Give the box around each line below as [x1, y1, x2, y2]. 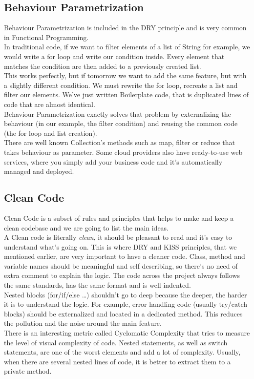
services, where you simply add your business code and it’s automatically [4, 156, 223, 167]
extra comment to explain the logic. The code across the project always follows [4, 270, 240, 280]
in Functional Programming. [4, 32, 89, 42]
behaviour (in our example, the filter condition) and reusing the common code [4, 118, 238, 128]
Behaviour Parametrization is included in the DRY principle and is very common [4, 22, 247, 33]
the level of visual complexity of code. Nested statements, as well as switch [4, 337, 228, 347]
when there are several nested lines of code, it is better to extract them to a [4, 356, 231, 366]
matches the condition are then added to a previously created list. [4, 61, 201, 71]
